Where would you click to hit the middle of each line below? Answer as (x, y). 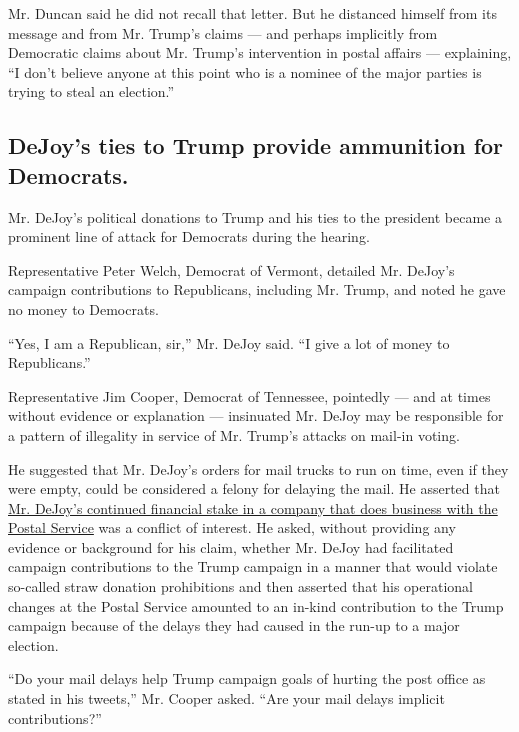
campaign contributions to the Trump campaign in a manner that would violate (253, 566)
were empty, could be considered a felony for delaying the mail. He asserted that (254, 488)
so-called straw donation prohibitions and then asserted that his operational (240, 586)
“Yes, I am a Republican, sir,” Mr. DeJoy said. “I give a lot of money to (229, 342)
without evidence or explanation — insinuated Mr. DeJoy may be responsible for (256, 415)
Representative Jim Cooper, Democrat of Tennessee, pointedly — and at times (249, 395)
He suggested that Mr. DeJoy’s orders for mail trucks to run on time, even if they (258, 468)
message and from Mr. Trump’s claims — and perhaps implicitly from (223, 32)
